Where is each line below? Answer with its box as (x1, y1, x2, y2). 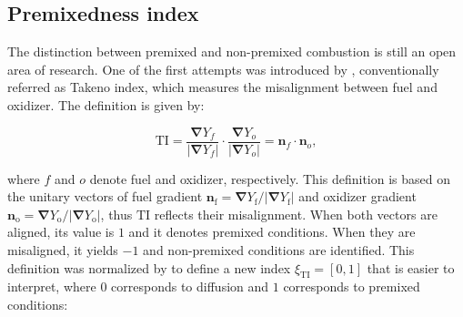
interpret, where (7, 277, 96, 296)
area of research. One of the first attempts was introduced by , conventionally (7, 59, 439, 78)
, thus (100, 204, 133, 223)
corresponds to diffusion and (111, 277, 269, 296)
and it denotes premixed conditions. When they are (128, 222, 416, 241)
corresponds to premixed (283, 277, 420, 296)
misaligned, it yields (7, 240, 118, 260)
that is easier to (367, 258, 455, 277)
